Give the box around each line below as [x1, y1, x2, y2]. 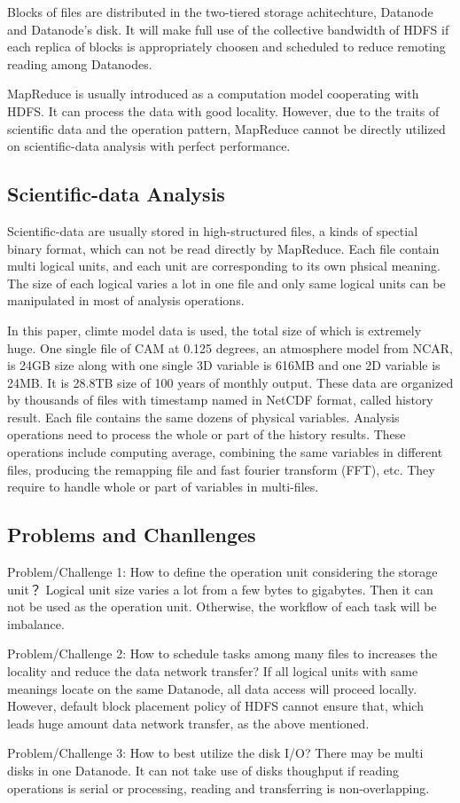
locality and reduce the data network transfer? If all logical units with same [7, 662, 418, 681]
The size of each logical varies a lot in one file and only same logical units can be [7, 273, 446, 292]
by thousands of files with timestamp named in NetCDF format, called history [7, 390, 433, 409]
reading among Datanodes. [7, 54, 152, 73]
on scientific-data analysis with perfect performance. [7, 137, 291, 155]
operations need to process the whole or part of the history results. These [7, 425, 406, 444]
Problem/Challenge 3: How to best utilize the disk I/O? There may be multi [7, 744, 424, 762]
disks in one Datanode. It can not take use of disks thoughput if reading [7, 761, 400, 779]
